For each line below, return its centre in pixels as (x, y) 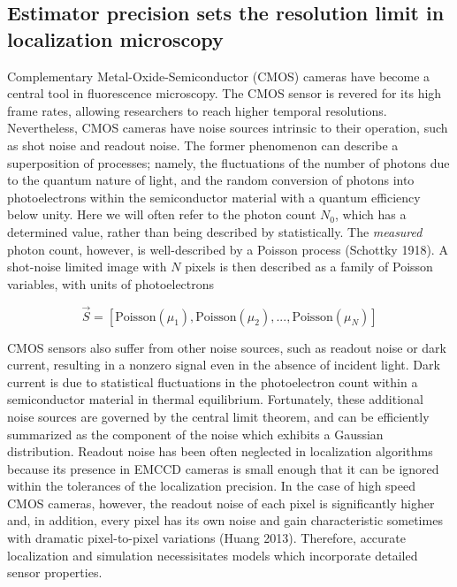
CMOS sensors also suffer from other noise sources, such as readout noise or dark (227, 347)
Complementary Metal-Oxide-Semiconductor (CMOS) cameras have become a (219, 76)
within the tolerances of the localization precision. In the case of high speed (211, 486)
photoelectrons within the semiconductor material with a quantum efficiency (214, 197)
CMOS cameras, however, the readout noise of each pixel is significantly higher (221, 503)
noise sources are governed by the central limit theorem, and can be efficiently (218, 416)
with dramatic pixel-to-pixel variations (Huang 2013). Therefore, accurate (207, 538)
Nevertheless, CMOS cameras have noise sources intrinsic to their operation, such (228, 128)
